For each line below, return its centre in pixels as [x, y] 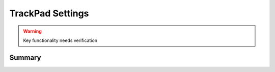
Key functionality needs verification [60, 40]
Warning [32, 31]
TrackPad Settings [49, 13]
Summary [25, 57]
